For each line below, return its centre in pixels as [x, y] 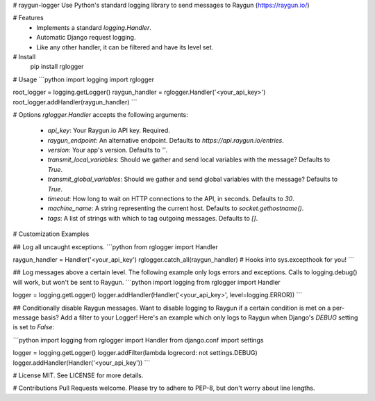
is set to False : [34, 327]
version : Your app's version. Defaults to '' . [108, 150]
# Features [28, 18]
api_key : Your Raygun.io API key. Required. [109, 131]
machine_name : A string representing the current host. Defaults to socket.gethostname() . [176, 208]
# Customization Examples [51, 234]
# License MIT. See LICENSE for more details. [78, 375]
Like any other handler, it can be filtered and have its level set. [125, 47]
